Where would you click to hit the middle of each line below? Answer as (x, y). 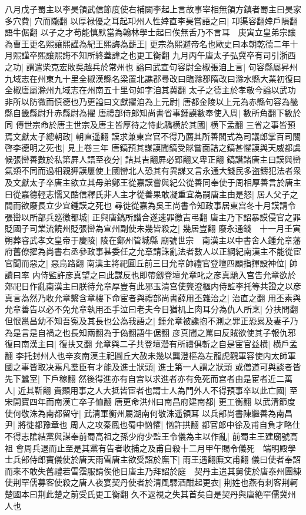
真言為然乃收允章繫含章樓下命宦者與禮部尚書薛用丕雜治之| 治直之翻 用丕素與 (153, 297)
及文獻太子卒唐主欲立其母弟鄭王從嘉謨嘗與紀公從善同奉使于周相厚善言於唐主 (153, 182)
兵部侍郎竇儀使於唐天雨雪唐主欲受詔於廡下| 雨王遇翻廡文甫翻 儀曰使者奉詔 (157, 459)
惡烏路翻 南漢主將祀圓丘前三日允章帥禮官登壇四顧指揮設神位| (169, 263)
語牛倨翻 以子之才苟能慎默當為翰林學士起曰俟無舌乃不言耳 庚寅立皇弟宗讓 (150, 32)
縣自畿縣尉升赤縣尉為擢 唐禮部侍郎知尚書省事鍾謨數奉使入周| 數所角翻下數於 (153, 113)
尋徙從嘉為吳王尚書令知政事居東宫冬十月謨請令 (205, 205)
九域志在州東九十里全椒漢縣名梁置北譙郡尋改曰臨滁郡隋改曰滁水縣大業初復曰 (153, 78)
